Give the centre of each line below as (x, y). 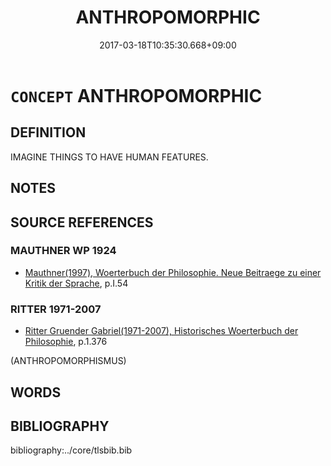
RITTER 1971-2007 (56, 309)
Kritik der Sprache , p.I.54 (76, 283)
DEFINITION (48, 132)
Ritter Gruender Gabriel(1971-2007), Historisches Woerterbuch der (161, 331)
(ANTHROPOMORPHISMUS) (68, 361)
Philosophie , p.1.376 (66, 342)
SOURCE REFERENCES (82, 222)
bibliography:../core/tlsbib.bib (71, 450)
